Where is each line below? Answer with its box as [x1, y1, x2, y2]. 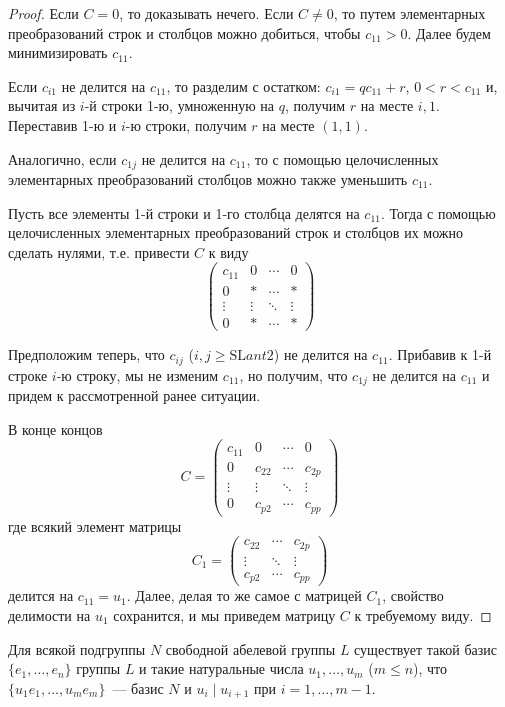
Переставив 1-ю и [8, 114, 117, 135]
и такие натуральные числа [139, 658, 304, 679]
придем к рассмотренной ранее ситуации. [8, 384, 261, 405]
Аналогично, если [8, 148, 117, 169]
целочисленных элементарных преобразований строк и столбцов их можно [8, 222, 463, 243]
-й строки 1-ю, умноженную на [84, 95, 274, 116]
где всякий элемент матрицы [8, 515, 182, 536]
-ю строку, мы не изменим [56, 364, 219, 385]
